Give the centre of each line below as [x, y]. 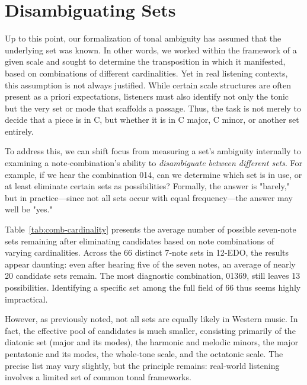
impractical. [26, 299]
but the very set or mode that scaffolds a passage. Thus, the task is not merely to [153, 108]
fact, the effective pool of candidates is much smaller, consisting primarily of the [150, 330]
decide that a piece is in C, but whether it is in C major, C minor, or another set [152, 120]
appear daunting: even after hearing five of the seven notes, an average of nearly [150, 264]
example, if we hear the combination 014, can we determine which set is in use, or [153, 174]
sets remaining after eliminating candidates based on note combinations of [140, 241]
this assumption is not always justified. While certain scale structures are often [148, 85]
